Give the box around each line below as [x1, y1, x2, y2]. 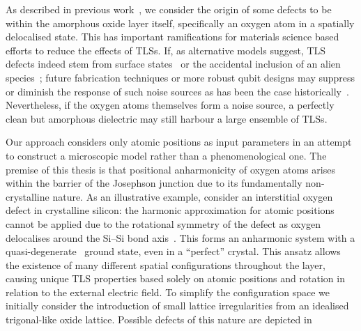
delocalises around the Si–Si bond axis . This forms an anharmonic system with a [6, 230, 355, 245]
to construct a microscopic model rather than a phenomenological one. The [6, 148, 327, 162]
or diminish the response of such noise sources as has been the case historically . [6, 84, 349, 98]
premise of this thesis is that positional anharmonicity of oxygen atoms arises [6, 162, 335, 176]
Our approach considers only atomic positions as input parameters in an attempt [6, 134, 352, 149]
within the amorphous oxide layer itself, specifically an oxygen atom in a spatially [6, 15, 355, 30]
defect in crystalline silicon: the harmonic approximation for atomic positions [6, 203, 335, 217]
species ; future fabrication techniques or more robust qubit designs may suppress [6, 70, 355, 84]
